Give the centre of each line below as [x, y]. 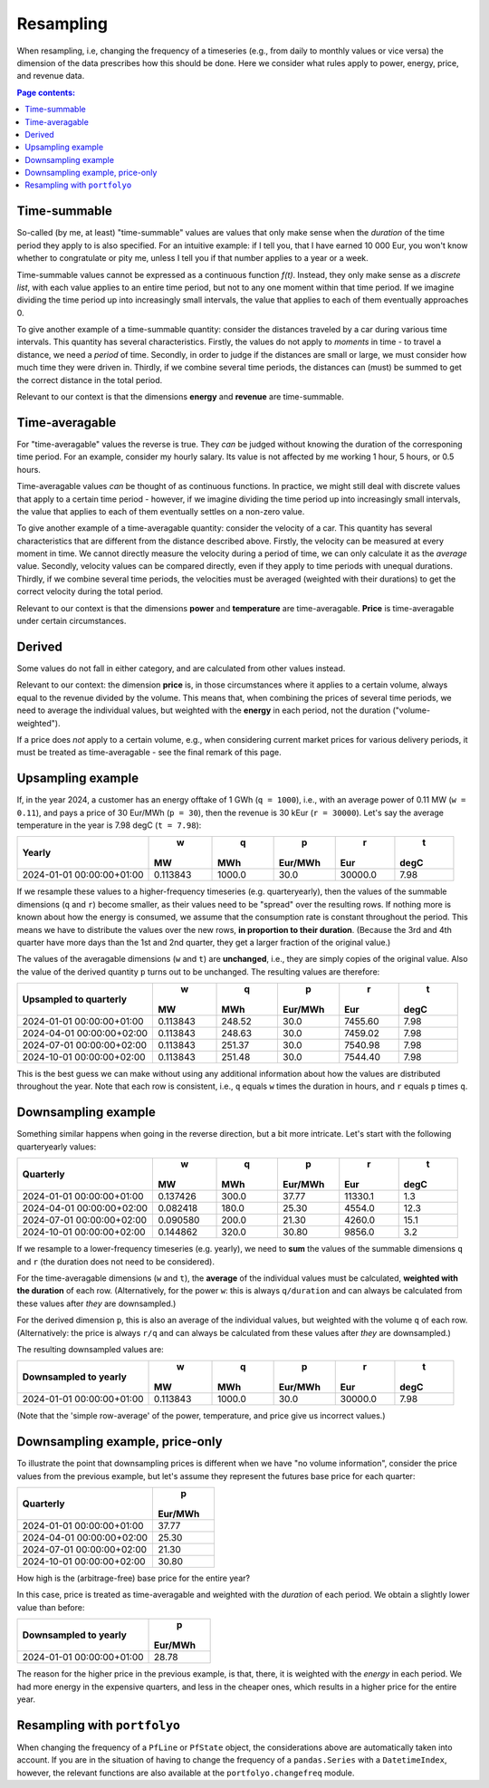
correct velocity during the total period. [90, 591]
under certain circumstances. [72, 621]
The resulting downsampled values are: [91, 1349]
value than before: [51, 1607]
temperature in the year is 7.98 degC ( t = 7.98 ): [109, 825]
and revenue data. [51, 76]
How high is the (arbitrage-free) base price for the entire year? [134, 1578]
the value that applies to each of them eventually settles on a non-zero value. [161, 511]
